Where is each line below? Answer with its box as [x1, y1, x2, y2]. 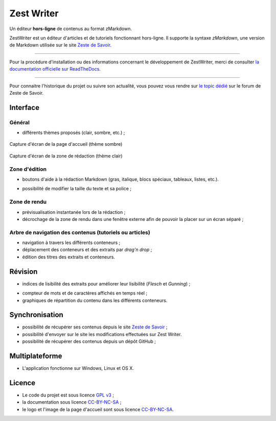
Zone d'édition [9, 165, 47, 172]
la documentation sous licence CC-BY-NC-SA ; [22, 399, 122, 405]
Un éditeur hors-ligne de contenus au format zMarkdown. [9, 26, 132, 32]
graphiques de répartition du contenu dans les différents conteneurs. [22, 297, 168, 303]
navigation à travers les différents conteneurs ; [22, 239, 121, 246]
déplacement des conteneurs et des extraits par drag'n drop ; [22, 247, 152, 253]
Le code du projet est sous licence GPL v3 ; [22, 392, 114, 398]
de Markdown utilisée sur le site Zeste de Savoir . [9, 42, 112, 48]
